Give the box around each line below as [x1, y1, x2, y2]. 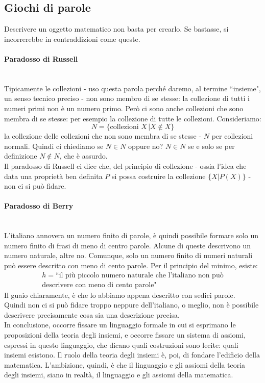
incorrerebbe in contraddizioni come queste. [4, 33, 140, 44]
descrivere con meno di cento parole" [42, 281, 157, 289]
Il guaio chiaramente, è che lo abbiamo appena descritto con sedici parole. [4, 289, 235, 300]
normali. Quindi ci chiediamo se [4, 140, 104, 151]
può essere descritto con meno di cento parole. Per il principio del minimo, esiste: [4, 260, 258, 270]
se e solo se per [188, 140, 235, 151]
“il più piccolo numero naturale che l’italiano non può [56, 271, 224, 279]
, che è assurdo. [59, 150, 108, 161]
